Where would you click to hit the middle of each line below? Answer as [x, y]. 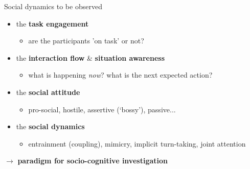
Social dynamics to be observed [53, 6]
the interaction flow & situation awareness [90, 57]
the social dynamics [50, 126]
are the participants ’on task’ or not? [86, 41]
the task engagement [52, 23]
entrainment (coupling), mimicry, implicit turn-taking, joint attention [137, 143]
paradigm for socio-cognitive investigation [93, 161]
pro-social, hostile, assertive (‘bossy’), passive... [102, 109]
